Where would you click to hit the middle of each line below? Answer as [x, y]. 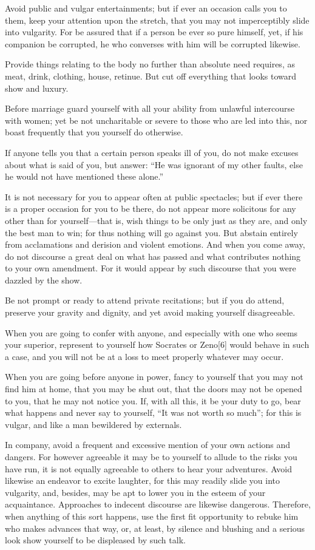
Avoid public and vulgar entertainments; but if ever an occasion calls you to [146, 8]
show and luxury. [37, 88]
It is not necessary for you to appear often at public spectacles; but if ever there [154, 196]
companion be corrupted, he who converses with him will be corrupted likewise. [153, 43]
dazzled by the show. [44, 280]
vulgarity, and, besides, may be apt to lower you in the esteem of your [135, 492]
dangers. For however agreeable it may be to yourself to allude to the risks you [151, 457]
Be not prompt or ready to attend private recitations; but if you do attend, [145, 300]
